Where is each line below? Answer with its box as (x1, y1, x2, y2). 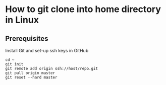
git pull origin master (5, 70, 56, 75)
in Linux (5, 14, 39, 26)
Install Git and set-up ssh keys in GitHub (5, 48, 89, 53)
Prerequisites (5, 34, 48, 43)
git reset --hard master (5, 75, 58, 80)
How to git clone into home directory (5, 4, 161, 15)
